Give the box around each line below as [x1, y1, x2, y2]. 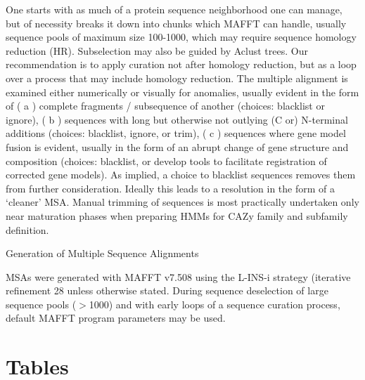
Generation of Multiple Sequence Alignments [6, 246, 199, 261]
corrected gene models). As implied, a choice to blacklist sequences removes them [6, 167, 356, 182]
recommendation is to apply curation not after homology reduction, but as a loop [6, 57, 357, 72]
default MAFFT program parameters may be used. [6, 310, 226, 325]
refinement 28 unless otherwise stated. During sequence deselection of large [6, 283, 328, 298]
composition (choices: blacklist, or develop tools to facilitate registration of [6, 153, 327, 168]
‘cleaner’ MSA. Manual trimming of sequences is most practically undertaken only [6, 195, 359, 209]
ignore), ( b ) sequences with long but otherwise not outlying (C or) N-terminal [6, 112, 348, 126]
